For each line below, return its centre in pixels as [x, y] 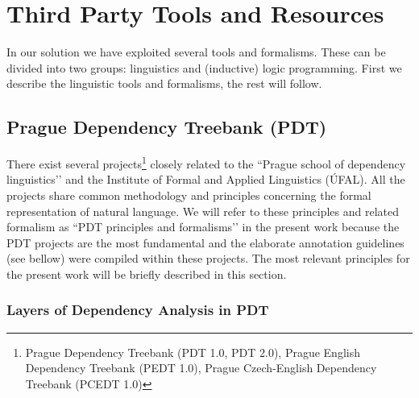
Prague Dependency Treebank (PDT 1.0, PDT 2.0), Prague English [193, 352]
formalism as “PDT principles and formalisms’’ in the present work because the [203, 227]
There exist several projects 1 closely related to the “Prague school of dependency [206, 162]
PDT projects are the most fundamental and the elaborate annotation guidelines [205, 242]
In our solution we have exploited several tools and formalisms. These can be [196, 52]
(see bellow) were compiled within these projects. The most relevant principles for [208, 258]
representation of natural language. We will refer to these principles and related [203, 211]
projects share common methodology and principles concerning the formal [189, 195]
